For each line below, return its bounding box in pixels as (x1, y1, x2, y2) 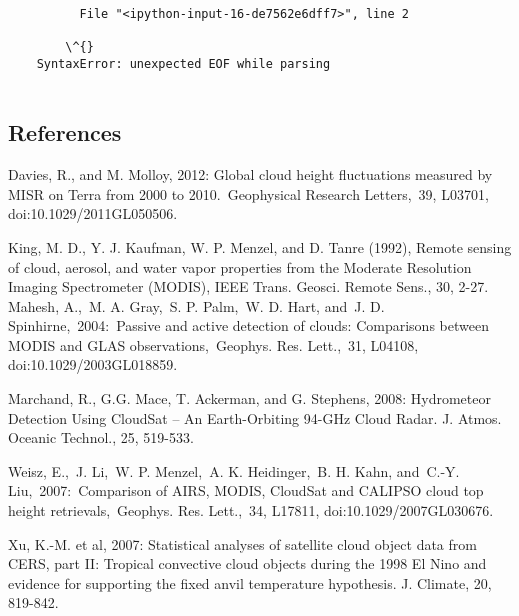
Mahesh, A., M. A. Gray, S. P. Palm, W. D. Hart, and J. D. (8, 295, 385, 316)
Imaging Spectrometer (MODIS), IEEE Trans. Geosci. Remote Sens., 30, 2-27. (8, 276, 489, 297)
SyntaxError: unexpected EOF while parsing (36, 56, 331, 71)
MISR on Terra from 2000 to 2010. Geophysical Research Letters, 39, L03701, (8, 183, 489, 204)
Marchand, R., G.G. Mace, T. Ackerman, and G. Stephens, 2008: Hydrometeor (8, 388, 491, 409)
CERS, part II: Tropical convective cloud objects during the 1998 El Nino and (8, 553, 487, 574)
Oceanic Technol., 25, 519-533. (8, 427, 194, 448)
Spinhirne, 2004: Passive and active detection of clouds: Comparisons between (8, 315, 489, 336)
